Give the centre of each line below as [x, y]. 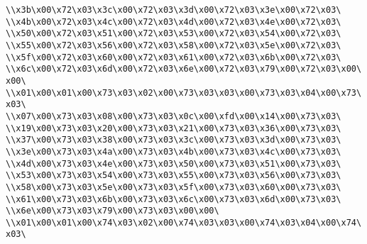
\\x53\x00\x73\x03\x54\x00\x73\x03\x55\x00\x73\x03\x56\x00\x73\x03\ [174, 176]
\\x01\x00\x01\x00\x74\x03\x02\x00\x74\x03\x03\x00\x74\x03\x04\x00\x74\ [184, 222]
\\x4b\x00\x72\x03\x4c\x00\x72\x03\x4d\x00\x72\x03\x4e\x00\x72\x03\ [174, 22]
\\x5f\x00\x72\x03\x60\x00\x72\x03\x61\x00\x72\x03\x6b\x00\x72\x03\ [174, 57]
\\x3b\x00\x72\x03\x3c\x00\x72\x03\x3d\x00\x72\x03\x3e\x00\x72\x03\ [174, 10]
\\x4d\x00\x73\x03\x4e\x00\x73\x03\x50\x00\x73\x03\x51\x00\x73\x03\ [174, 163]
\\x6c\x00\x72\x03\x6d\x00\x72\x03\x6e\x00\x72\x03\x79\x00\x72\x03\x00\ [184, 69]
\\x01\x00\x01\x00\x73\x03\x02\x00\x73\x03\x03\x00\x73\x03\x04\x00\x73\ [184, 93]
